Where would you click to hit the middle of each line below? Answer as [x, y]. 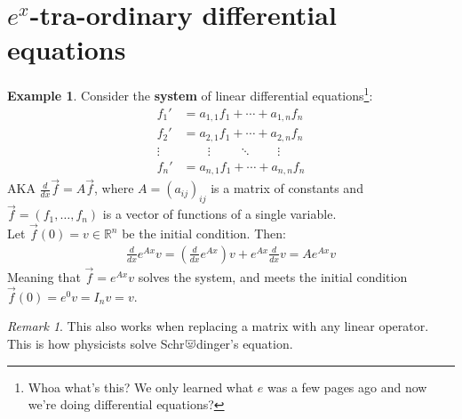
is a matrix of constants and [287, 188]
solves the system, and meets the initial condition [273, 276]
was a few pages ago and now [347, 387]
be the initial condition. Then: [204, 234]
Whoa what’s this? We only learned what [141, 387]
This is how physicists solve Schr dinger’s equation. [150, 343]
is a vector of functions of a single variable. [219, 214]
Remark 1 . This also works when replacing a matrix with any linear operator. [218, 326]
